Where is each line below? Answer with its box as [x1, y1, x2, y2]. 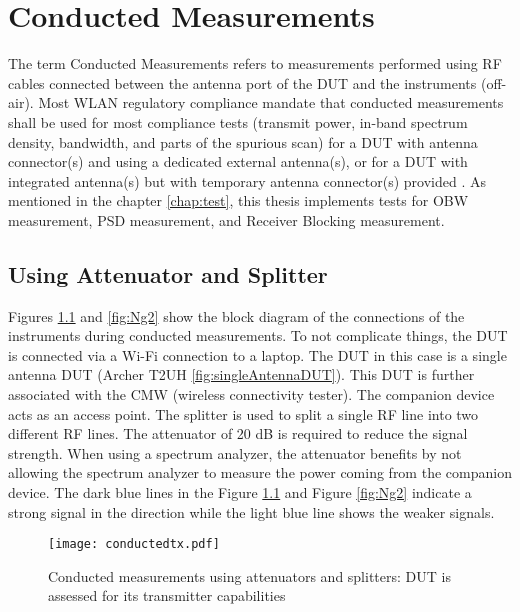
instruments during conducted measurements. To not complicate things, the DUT [8, 325, 508, 346]
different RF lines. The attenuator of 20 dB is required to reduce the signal [8, 423, 468, 444]
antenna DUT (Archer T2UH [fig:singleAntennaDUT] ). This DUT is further [8, 364, 475, 385]
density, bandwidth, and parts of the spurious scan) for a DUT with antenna [8, 131, 478, 152]
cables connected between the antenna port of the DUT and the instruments [8, 72, 477, 93]
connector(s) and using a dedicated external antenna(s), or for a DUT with [8, 151, 468, 172]
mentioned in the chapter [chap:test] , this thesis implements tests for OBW [8, 190, 469, 211]
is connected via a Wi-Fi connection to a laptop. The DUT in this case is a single [8, 344, 507, 365]
